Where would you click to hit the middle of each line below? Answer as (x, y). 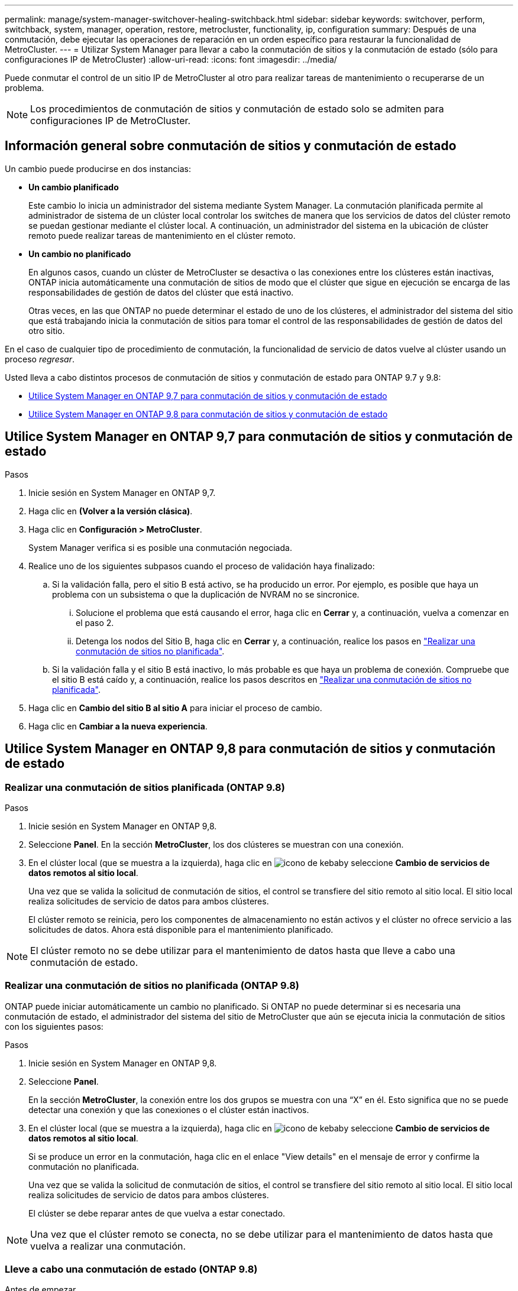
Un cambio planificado (74, 187)
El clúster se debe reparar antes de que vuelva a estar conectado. (157, 1213)
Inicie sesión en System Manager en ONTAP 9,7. (122, 492)
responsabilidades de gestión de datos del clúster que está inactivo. (161, 292)
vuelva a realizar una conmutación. (108, 1246)
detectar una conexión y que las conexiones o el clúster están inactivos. (169, 1110)
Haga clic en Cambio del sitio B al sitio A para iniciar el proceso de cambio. (175, 708)
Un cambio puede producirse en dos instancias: (98, 168)
